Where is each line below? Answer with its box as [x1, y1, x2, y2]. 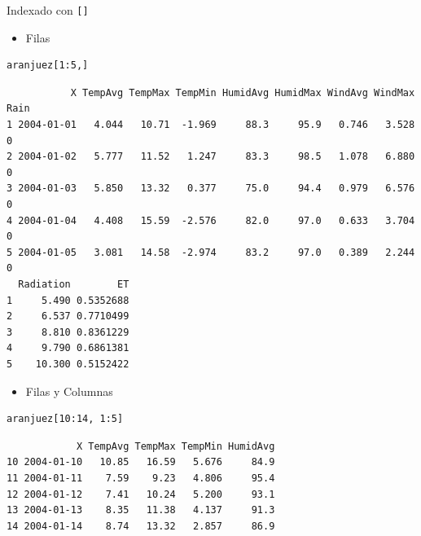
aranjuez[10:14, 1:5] [7, 413, 124, 425]
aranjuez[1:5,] [7, 59, 89, 72]
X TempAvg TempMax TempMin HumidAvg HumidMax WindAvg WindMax [70, 86, 415, 99]
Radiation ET [18, 278, 129, 290]
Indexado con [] [7, 2, 89, 18]
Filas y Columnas [25, 382, 113, 399]
